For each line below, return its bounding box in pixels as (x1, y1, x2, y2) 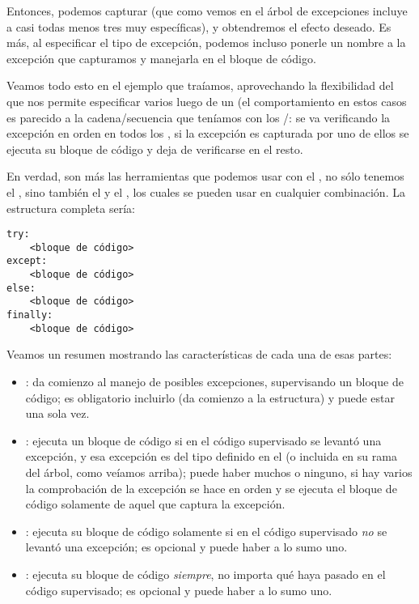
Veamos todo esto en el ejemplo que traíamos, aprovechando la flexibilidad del (6, 77, 394, 94)
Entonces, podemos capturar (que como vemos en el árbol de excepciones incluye (6, 2, 408, 19)
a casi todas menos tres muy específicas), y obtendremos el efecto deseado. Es (6, 18, 391, 35)
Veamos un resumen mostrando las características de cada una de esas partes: (6, 346, 392, 363)
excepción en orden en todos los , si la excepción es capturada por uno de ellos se (6, 125, 409, 142)
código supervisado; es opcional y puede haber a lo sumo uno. (25, 581, 332, 598)
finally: (6, 309, 53, 321)
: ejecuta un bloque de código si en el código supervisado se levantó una (25, 432, 382, 449)
